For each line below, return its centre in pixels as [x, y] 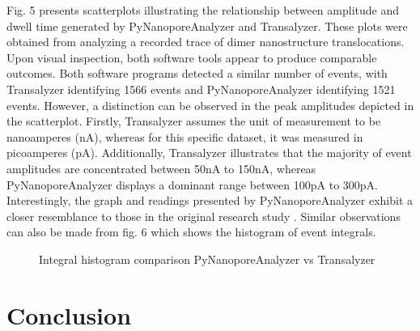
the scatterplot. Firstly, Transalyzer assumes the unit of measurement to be [194, 121]
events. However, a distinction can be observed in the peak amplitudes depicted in [210, 105]
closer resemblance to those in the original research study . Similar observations [204, 216]
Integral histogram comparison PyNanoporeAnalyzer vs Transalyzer [207, 259]
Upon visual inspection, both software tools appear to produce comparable [192, 57]
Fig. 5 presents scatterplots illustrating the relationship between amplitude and [203, 10]
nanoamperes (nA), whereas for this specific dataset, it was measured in [185, 136]
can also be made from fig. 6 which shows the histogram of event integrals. [191, 232]
